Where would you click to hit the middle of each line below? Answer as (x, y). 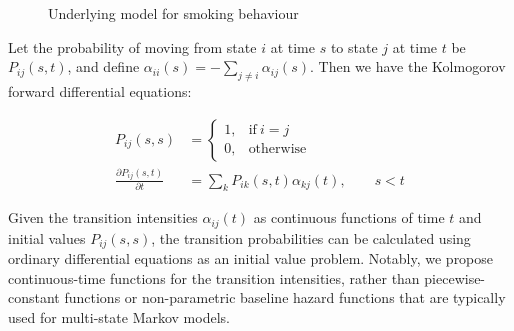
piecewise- (455, 277)
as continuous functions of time (349, 217)
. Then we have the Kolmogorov (408, 66)
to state (354, 46)
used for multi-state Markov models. (119, 317)
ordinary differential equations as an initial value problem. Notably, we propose (251, 258)
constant (34, 297)
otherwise (277, 149)
